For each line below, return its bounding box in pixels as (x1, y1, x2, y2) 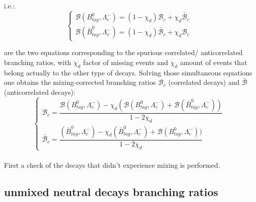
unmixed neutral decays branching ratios (4, 184, 218, 200)
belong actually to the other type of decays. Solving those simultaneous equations (4, 67, 253, 77)
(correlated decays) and (168, 77, 240, 87)
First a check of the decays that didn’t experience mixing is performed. (4, 160, 220, 170)
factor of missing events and (83, 57, 169, 67)
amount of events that (180, 57, 248, 67)
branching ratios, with (4, 57, 72, 67)
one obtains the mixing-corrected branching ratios (4, 77, 156, 87)
